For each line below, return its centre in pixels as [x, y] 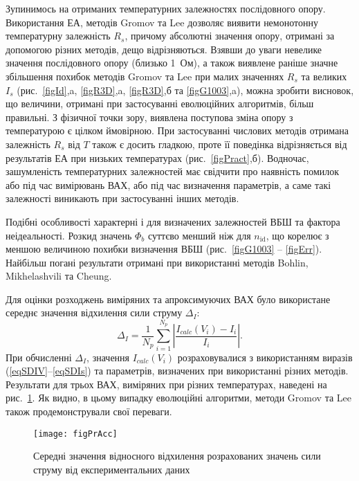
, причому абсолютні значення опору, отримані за [230, 36]
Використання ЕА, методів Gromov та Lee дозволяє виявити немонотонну [162, 22]
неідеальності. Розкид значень [69, 235]
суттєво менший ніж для [199, 235]
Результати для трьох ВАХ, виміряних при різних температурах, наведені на [166, 384]
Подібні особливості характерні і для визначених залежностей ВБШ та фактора [173, 221]
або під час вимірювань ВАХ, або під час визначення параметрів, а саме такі [168, 184]
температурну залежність [58, 36]
